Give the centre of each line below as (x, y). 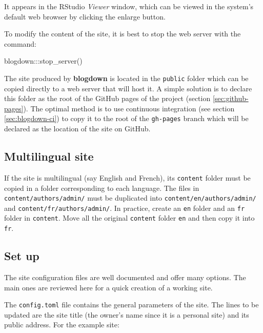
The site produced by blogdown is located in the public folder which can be (126, 78)
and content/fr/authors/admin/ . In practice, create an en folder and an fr (125, 208)
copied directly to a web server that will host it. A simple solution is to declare (128, 88)
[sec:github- (230, 98)
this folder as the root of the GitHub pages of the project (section (107, 98)
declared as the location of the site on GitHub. (77, 129)
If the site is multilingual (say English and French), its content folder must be (127, 177)
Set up (22, 256)
